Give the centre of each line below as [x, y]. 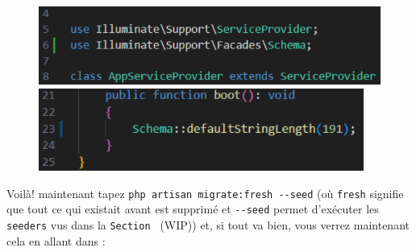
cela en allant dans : [56, 240]
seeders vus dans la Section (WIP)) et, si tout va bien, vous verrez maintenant [208, 225]
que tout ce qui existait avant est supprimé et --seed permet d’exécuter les [193, 209]
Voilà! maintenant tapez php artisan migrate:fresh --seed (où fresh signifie [205, 193]
